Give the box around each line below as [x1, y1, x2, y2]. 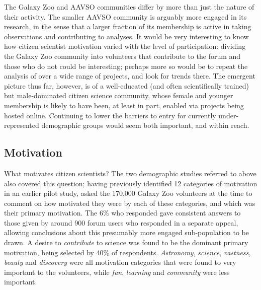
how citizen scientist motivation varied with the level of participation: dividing [4, 41, 246, 51]
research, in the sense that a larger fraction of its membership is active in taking [4, 21, 251, 32]
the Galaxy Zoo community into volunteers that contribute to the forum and [4, 50, 241, 61]
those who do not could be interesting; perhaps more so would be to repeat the [4, 60, 248, 71]
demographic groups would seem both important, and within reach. [41, 120, 249, 130]
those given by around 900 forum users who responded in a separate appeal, [4, 217, 238, 228]
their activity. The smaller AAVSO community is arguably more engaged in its [4, 11, 247, 22]
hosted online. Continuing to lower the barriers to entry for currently [4, 110, 216, 120]
